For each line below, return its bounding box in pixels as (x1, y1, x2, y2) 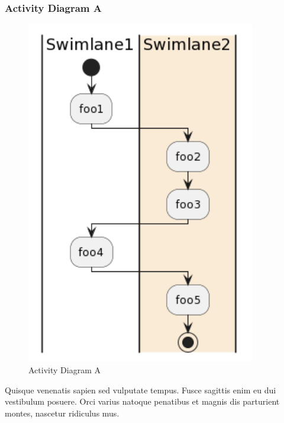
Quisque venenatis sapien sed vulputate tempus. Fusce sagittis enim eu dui (5, 383, 276, 396)
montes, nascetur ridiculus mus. (5, 406, 120, 419)
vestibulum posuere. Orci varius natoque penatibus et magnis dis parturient (5, 395, 280, 408)
